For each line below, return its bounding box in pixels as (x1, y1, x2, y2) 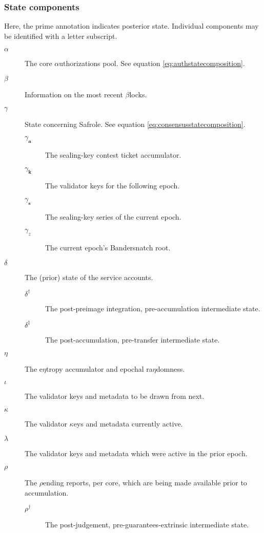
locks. (129, 89, 147, 99)
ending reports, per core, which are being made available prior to (43, 477, 247, 487)
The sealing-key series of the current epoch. (45, 211, 181, 222)
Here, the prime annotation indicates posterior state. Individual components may (4, 20, 259, 31)
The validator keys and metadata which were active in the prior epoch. (25, 448, 248, 459)
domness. (156, 363, 185, 374)
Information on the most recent (25, 89, 123, 99)
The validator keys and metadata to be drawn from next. (25, 391, 205, 401)
